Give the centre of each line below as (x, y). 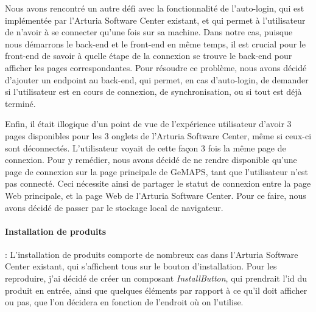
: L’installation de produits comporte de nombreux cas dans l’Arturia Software (152, 254)
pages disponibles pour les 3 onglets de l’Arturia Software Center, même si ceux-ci (158, 135)
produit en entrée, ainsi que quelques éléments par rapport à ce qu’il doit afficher (156, 290)
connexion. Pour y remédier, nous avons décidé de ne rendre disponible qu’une (151, 160)
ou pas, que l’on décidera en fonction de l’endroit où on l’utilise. (124, 302)
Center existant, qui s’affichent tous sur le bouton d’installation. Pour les (141, 266)
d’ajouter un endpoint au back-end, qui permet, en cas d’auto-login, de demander (157, 79)
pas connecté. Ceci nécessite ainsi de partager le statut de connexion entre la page (158, 183)
